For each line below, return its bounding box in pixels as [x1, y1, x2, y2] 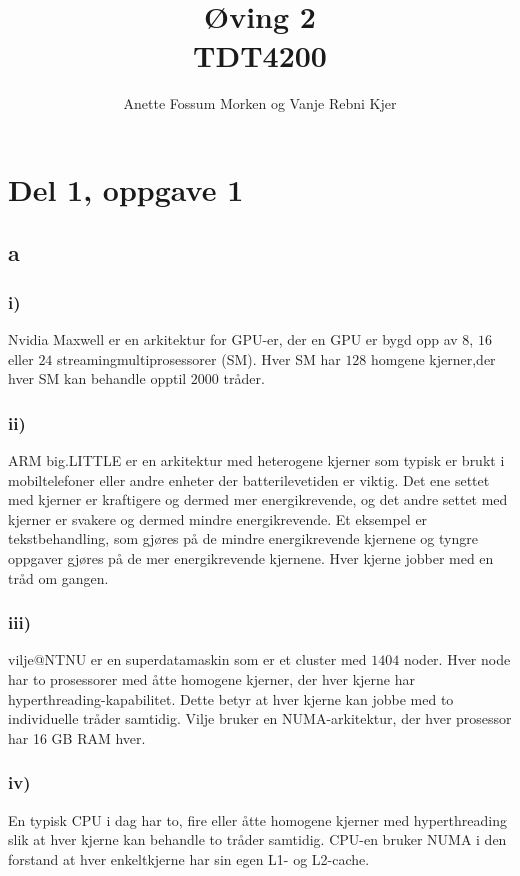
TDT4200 [193, 35, 327, 76]
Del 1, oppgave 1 [8, 168, 244, 209]
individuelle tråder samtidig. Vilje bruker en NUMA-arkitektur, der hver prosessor [8, 708, 512, 729]
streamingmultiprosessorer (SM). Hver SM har [57, 348, 341, 369]
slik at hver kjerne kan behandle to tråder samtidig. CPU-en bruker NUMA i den [8, 829, 507, 850]
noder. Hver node [403, 649, 511, 670]
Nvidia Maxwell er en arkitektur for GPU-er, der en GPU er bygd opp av [8, 329, 458, 350]
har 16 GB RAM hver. [8, 727, 146, 748]
